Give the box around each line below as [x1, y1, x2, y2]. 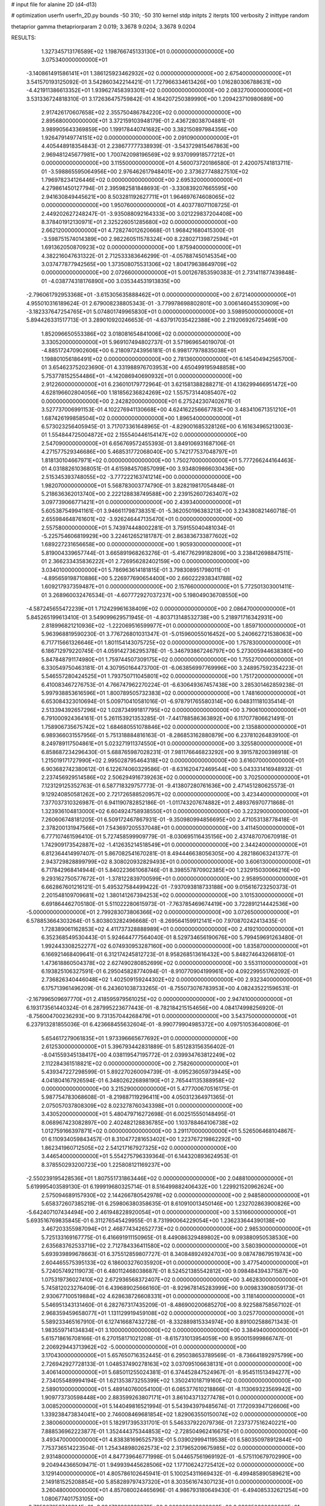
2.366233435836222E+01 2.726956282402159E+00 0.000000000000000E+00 [48, 558, 250, 565]
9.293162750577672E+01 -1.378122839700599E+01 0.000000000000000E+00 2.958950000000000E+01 [41, 875, 308, 882]
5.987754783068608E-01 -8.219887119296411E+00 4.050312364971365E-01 [41, 1093, 234, 1101]
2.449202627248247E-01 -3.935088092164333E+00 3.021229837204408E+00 [41, 210, 243, 217]
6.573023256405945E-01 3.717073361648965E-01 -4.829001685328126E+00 [41, 422, 237, 430]
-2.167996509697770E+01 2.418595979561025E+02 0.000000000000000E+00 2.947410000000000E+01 [26, 996, 292, 1003]
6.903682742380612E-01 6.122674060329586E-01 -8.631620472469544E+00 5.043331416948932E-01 [41, 765, 302, 772]
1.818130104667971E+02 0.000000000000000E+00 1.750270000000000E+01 [41, 457, 238, 464]
